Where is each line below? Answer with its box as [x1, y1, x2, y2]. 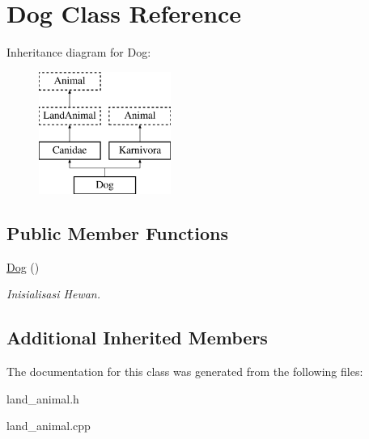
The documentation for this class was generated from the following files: [6, 363, 363, 380]
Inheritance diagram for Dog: [6, 44, 151, 61]
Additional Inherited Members [6, 325, 268, 350]
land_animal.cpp [6, 417, 91, 434]
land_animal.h [6, 390, 79, 407]
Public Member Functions [6, 220, 228, 245]
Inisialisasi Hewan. [6, 285, 101, 302]
